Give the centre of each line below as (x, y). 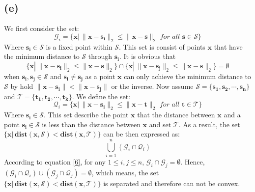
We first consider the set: (42, 28)
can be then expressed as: (142, 134)
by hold (22, 86)
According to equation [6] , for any (55, 161)
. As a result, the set (209, 124)
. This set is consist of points (162, 46)
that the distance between (176, 115)
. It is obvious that (148, 56)
